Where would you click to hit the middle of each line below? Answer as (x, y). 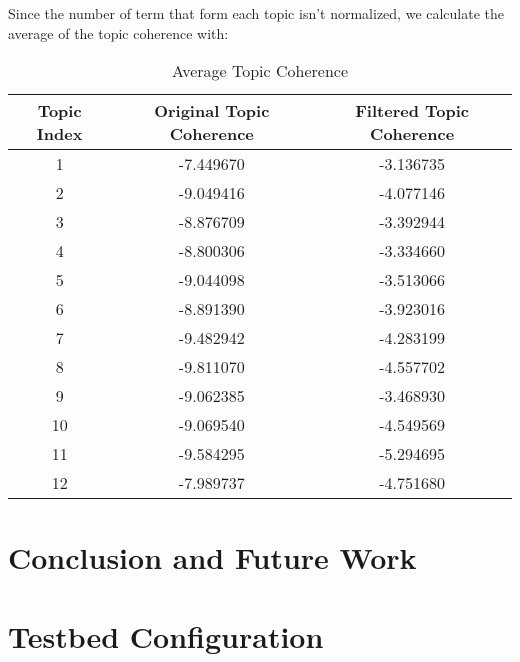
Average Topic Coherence (260, 71)
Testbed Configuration (166, 635)
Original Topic (212, 111)
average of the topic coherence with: (118, 32)
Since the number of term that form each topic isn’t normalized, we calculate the (256, 13)
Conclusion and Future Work (212, 557)
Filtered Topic (412, 111)
